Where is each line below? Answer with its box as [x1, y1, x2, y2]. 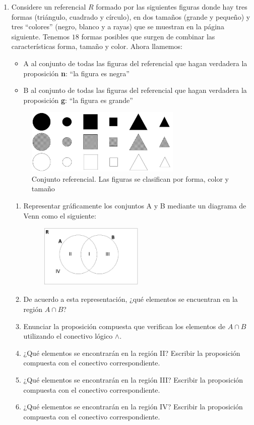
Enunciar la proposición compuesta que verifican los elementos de [23, 321, 225, 331]
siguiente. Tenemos [11, 31, 70, 41]
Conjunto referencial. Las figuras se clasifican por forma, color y [31, 173, 229, 184]
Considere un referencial [11, 2, 86, 12]
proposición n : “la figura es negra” [23, 68, 130, 78]
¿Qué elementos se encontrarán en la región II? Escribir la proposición [23, 347, 240, 358]
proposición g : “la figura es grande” [23, 94, 133, 105]
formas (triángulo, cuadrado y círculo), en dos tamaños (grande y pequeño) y [11, 11, 250, 22]
